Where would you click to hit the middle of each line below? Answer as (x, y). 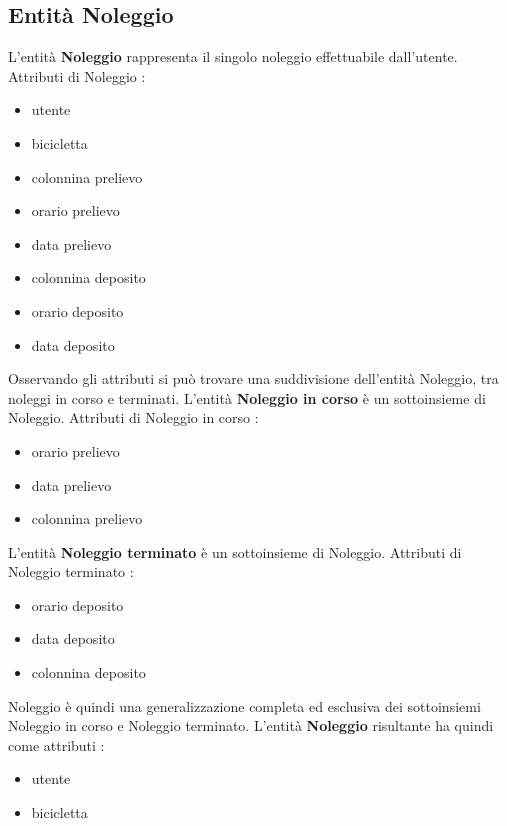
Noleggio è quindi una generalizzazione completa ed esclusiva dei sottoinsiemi (244, 705)
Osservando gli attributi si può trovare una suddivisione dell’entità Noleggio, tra (253, 378)
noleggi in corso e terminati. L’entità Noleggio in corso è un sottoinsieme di (247, 397)
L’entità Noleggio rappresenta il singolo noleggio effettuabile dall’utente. (233, 56)
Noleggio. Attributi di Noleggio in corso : (133, 417)
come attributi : (56, 744)
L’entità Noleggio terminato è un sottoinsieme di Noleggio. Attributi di (235, 551)
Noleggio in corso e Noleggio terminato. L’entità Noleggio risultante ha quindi (251, 725)
